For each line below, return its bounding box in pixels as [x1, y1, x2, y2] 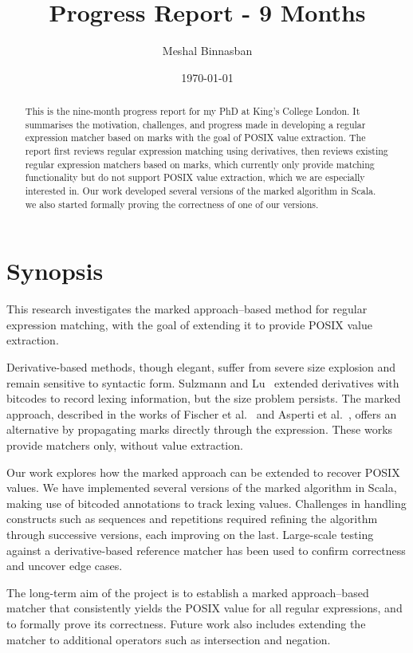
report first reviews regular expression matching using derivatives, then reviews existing [25, 144, 388, 158]
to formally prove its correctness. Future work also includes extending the [6, 615, 366, 631]
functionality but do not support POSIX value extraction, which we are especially [25, 171, 365, 184]
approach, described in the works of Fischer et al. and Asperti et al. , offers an [6, 405, 397, 422]
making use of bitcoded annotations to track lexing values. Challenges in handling [6, 494, 407, 511]
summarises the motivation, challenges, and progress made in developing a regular [25, 117, 366, 131]
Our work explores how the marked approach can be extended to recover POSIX [6, 463, 400, 480]
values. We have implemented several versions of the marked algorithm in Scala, [6, 479, 397, 496]
